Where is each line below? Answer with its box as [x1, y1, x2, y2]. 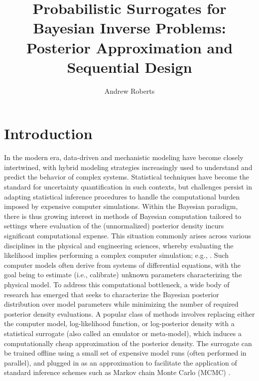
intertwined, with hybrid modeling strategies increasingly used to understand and [4, 162, 253, 172]
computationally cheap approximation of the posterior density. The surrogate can [4, 338, 252, 348]
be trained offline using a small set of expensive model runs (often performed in [4, 348, 247, 358]
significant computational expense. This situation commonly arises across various [4, 230, 251, 240]
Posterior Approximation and [26, 37, 233, 57]
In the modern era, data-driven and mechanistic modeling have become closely [4, 152, 244, 163]
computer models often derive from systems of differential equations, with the [4, 259, 241, 270]
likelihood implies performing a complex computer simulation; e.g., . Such [4, 250, 229, 260]
